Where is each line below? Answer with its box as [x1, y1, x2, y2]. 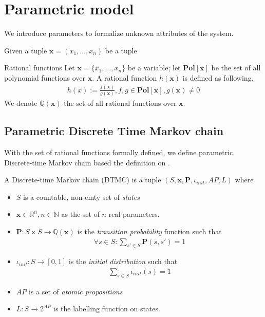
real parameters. [108, 209, 160, 219]
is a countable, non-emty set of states [23, 191, 140, 202]
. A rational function [92, 72, 157, 83]
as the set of [61, 209, 100, 219]
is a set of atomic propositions [28, 286, 123, 296]
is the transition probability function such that [77, 226, 222, 236]
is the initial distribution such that [68, 256, 178, 267]
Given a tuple [4, 45, 47, 55]
